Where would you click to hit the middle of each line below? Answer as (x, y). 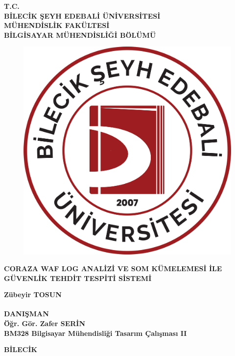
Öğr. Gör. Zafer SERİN (45, 323)
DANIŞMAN (26, 314)
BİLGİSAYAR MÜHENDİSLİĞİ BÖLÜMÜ (80, 35)
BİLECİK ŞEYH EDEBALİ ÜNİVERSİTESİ (82, 15)
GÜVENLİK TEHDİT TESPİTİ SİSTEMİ (78, 278)
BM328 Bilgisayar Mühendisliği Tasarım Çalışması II (95, 333)
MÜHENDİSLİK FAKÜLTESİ (57, 25)
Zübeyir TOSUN (33, 294)
